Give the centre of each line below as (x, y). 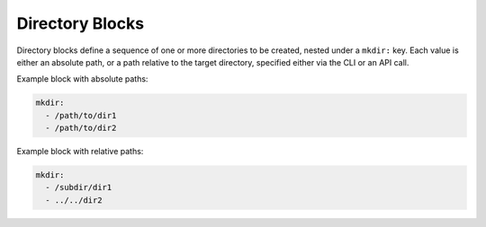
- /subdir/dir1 (79, 188)
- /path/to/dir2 (81, 128)
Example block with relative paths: (80, 152)
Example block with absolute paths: (82, 79)
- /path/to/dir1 (81, 115)
